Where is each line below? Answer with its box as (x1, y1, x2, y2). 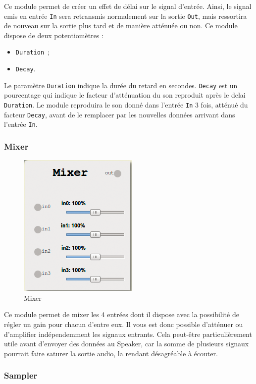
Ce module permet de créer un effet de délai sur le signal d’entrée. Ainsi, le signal (4, 1, 252, 11)
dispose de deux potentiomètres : (4, 30, 103, 40)
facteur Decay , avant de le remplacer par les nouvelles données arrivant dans (4, 109, 235, 119)
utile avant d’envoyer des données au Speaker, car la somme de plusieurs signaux (4, 338, 249, 349)
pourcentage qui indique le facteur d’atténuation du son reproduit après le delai (4, 90, 246, 100)
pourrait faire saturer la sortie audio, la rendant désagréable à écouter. (4, 348, 218, 358)
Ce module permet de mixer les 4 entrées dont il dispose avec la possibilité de (4, 309, 239, 320)
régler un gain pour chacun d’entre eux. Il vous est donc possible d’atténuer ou (4, 319, 243, 329)
